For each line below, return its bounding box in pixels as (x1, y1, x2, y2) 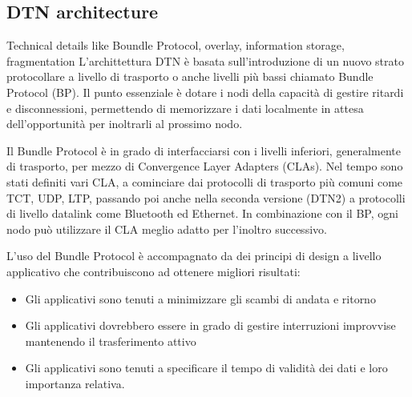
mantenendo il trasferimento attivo (25, 332, 196, 349)
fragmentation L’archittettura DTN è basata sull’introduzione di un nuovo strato (6, 52, 404, 69)
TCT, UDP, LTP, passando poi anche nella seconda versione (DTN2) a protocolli (6, 189, 406, 206)
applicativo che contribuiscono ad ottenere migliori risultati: (6, 263, 301, 279)
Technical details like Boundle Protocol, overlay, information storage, (6, 37, 345, 54)
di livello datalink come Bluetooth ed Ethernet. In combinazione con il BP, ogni (6, 205, 398, 222)
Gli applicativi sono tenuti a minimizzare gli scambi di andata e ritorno (25, 290, 376, 307)
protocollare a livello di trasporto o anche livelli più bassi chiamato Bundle (6, 68, 374, 85)
